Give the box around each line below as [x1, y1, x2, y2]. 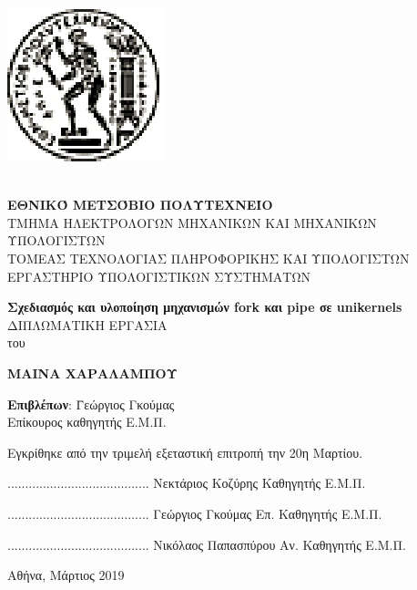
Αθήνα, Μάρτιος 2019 [7, 565, 125, 585]
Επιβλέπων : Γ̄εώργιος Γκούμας [7, 394, 175, 413]
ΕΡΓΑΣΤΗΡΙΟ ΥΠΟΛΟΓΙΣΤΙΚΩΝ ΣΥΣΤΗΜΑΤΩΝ [7, 266, 311, 285]
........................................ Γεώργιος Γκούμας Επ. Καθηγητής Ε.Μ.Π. [7, 503, 382, 523]
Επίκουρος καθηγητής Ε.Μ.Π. [7, 412, 167, 431]
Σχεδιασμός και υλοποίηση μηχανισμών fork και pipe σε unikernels [7, 297, 402, 316]
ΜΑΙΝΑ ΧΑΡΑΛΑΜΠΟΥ [7, 363, 178, 382]
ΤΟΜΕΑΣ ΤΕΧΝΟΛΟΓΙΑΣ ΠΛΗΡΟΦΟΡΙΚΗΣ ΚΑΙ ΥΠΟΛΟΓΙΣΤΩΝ [7, 248, 410, 267]
